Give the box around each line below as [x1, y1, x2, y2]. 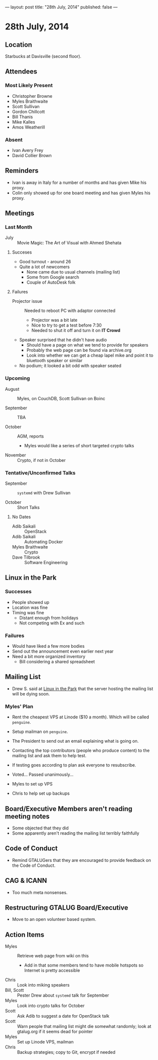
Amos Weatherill [12, 124, 45, 130]
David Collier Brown [12, 152, 52, 158]
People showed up [12, 599, 49, 605]
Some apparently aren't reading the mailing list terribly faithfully [12, 830, 140, 836]
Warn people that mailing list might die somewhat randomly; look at [17, 1023, 152, 1029]
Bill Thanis [12, 114, 33, 120]
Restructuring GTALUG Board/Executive [5, 904, 128, 912]
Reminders [5, 166, 39, 175]
